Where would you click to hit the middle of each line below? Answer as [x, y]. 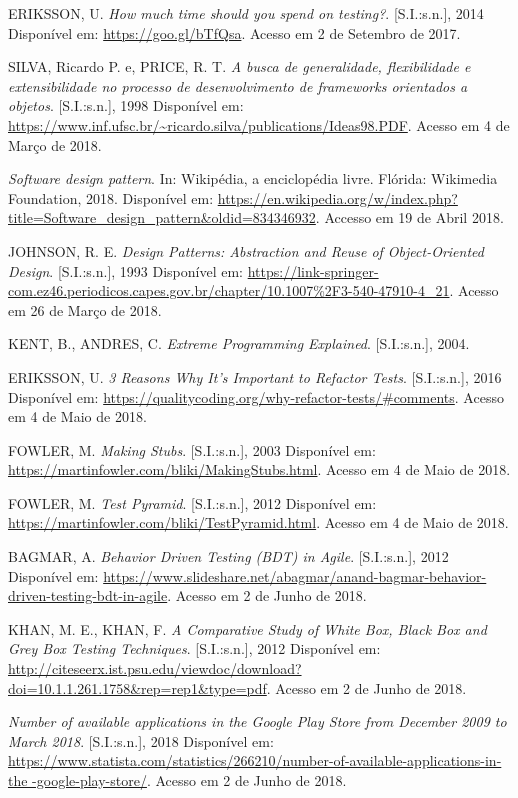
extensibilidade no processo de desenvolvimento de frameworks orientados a [238, 85]
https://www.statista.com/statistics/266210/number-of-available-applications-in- [255, 760]
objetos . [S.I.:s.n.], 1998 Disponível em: [126, 105]
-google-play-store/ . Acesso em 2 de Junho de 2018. [189, 780]
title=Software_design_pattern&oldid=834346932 [162, 217]
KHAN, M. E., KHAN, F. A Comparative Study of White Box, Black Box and [247, 628]
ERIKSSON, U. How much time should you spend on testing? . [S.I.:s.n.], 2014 [246, 13]
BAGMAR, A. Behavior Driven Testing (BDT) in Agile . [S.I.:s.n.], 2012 [228, 556]
